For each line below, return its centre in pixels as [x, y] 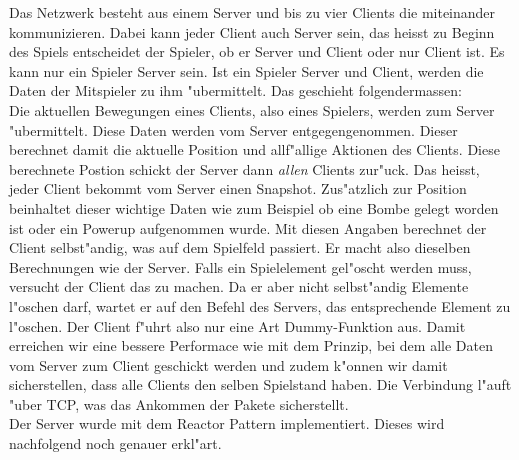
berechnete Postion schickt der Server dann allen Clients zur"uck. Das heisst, [244, 168]
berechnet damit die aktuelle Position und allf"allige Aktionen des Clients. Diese [254, 149]
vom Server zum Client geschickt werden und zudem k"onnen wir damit [228, 364]
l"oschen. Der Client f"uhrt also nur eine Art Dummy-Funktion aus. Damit [237, 325]
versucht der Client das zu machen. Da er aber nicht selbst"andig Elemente [239, 286]
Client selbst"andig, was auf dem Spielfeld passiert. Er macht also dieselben [240, 247]
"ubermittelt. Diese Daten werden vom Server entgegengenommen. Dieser [233, 129]
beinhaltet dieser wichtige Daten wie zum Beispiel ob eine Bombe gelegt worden [254, 207]
